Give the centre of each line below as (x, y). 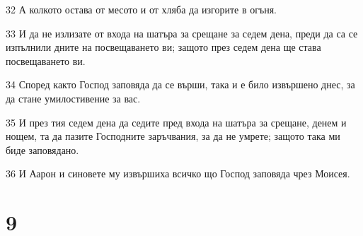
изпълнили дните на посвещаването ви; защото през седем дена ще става (163, 47)
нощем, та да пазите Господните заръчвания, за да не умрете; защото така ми (173, 136)
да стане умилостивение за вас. (73, 98)
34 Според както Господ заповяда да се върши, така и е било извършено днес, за (180, 84)
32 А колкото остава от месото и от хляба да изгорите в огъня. (141, 9)
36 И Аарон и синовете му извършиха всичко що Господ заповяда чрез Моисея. (178, 173)
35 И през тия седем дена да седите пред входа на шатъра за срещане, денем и (176, 122)
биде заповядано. (42, 149)
